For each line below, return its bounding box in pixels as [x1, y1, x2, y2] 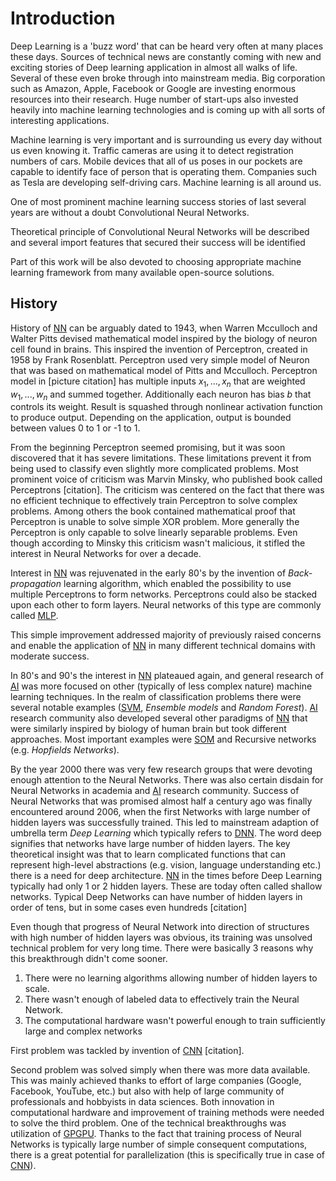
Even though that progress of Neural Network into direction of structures [10, 921, 310, 933]
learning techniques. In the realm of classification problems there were [10, 691, 302, 703]
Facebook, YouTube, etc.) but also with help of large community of [10, 1085, 285, 1097]
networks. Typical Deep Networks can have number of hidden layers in [10, 891, 303, 903]
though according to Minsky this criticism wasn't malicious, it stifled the [10, 537, 306, 549]
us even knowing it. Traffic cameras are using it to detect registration [10, 144, 294, 156]
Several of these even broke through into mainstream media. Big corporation [10, 72, 326, 84]
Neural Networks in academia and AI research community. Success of [10, 785, 300, 797]
